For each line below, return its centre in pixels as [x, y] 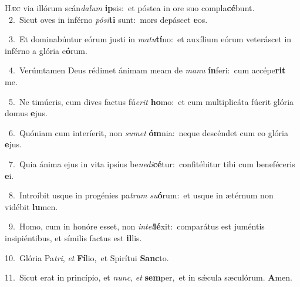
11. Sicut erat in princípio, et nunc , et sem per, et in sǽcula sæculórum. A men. [149, 277]
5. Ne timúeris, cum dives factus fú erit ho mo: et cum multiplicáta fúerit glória [151, 101]
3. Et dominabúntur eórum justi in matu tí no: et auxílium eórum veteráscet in [150, 39]
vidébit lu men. [31, 206]
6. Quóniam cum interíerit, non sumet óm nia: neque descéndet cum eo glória [148, 132]
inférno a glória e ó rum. [46, 50]
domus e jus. [26, 113]
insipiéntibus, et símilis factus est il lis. [73, 237]
